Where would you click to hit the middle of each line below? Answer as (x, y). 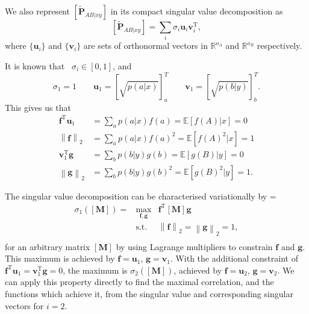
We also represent (37, 11)
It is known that (35, 65)
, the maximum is (95, 270)
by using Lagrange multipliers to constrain (194, 246)
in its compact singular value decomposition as (197, 11)
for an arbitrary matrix (48, 246)
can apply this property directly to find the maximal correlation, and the (139, 282)
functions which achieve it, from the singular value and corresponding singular (149, 293)
